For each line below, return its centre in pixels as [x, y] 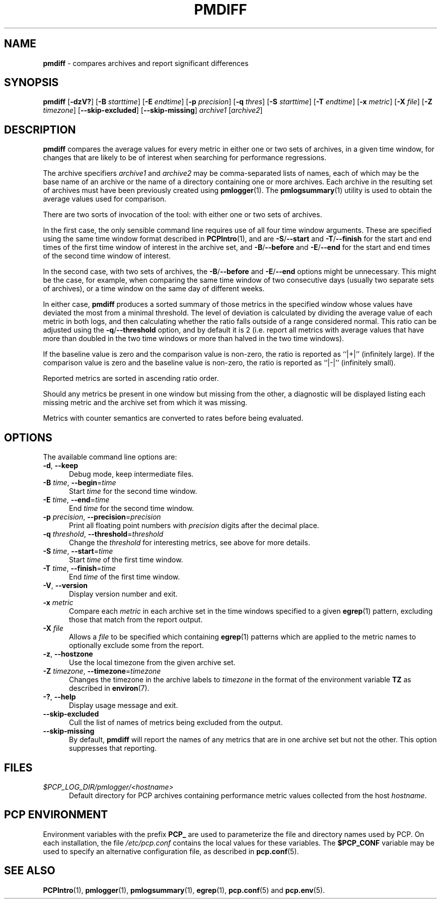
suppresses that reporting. [113, 748]
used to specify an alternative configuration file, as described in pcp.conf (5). [171, 851]
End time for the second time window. [132, 508]
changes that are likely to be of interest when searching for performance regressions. [185, 158]
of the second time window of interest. [107, 256]
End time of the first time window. [125, 577]
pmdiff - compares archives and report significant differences [146, 63]
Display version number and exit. [123, 594]
